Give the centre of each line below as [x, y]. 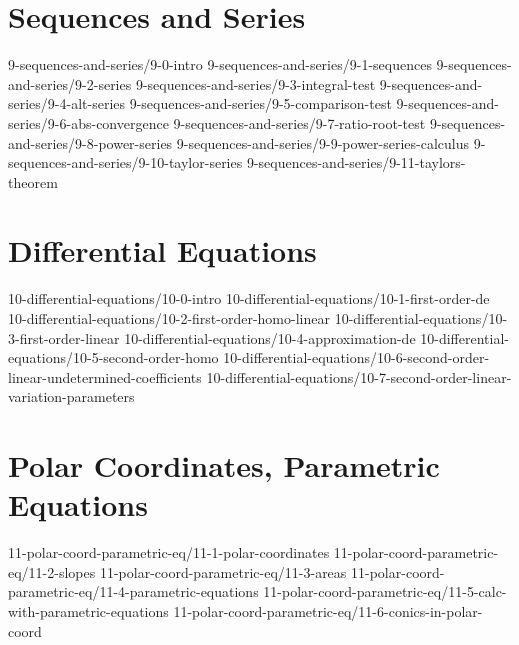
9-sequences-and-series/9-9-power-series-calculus [323, 142]
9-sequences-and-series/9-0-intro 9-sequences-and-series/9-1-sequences [220, 64]
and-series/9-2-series [70, 83]
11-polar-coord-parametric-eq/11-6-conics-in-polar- [328, 611]
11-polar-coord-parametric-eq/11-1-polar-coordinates [169, 552]
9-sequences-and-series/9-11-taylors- [356, 162]
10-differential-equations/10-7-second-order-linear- [359, 376]
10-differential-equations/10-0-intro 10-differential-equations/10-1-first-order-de [249, 298]
